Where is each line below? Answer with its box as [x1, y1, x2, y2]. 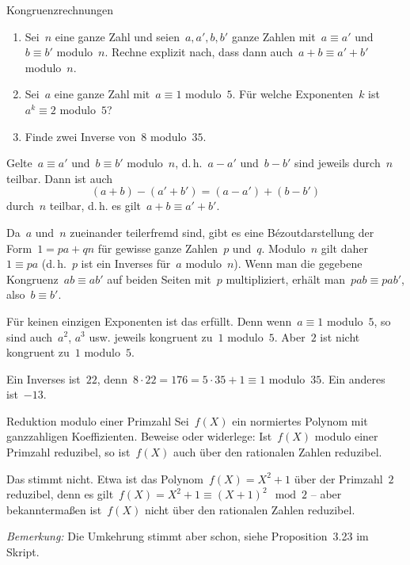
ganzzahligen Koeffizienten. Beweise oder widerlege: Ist [6, 428, 272, 445]
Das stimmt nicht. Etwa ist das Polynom [6, 470, 203, 487]
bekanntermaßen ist [6, 501, 102, 517]
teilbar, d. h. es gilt [49, 197, 141, 214]
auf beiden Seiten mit [107, 270, 211, 287]
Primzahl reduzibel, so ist [6, 444, 131, 460]
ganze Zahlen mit [231, 28, 316, 44]
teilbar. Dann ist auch [6, 170, 113, 186]
